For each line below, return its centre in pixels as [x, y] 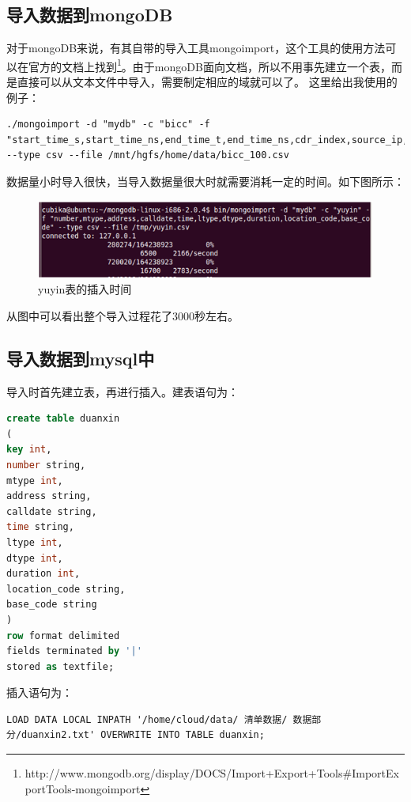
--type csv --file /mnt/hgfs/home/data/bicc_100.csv [148, 155]
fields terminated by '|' [74, 651]
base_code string [52, 605]
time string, [40, 527]
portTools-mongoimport [83, 788]
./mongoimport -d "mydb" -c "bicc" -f [108, 125]
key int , [29, 450]
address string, [49, 496]
